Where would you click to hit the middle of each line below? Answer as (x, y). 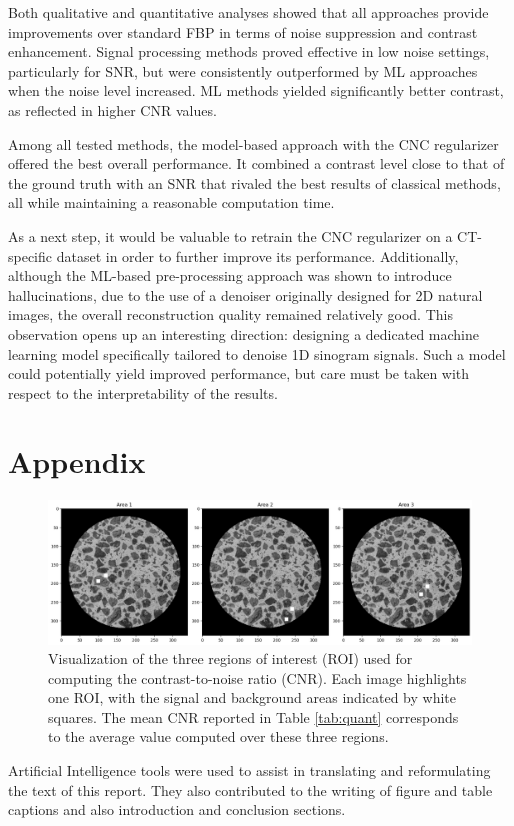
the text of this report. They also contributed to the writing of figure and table (250, 789)
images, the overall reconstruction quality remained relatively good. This (230, 314)
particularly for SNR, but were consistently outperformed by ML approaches (243, 70)
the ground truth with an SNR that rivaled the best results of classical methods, (254, 182)
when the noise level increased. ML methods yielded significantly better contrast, (256, 90)
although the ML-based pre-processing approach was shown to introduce (230, 275)
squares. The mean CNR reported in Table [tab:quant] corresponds (253, 716)
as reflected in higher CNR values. (112, 109)
